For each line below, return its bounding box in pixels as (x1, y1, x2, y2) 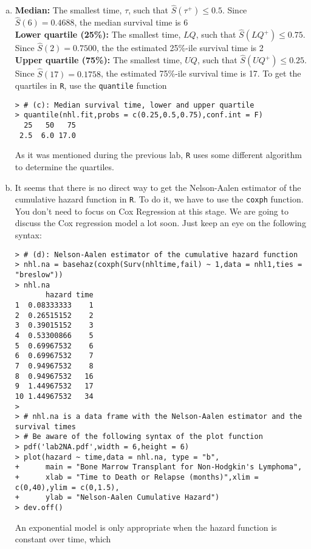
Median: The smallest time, (15, 4, 122, 16)
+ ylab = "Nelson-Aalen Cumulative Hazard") (15, 493, 220, 502)
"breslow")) (15, 270, 63, 279)
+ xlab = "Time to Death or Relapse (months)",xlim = (15, 473, 259, 482)
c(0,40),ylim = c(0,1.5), (15, 483, 120, 492)
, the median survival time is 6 (74, 16, 188, 29)
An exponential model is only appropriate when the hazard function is (15, 520, 277, 533)
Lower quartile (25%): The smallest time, (15, 28, 181, 41)
